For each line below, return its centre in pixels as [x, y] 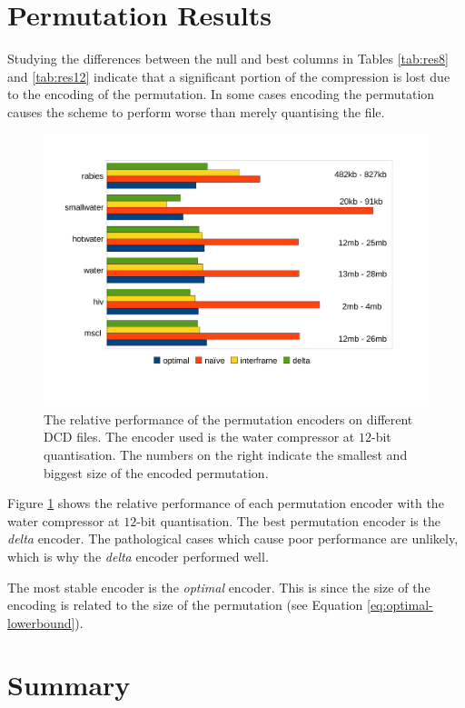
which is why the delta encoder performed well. [138, 556]
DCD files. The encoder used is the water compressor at [199, 437]
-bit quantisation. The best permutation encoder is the [288, 520]
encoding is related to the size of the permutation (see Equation [185, 605]
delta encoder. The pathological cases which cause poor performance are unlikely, [233, 538]
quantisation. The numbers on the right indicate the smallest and [226, 454]
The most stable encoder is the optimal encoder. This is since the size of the [219, 587]
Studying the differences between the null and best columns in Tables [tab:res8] [228, 59]
